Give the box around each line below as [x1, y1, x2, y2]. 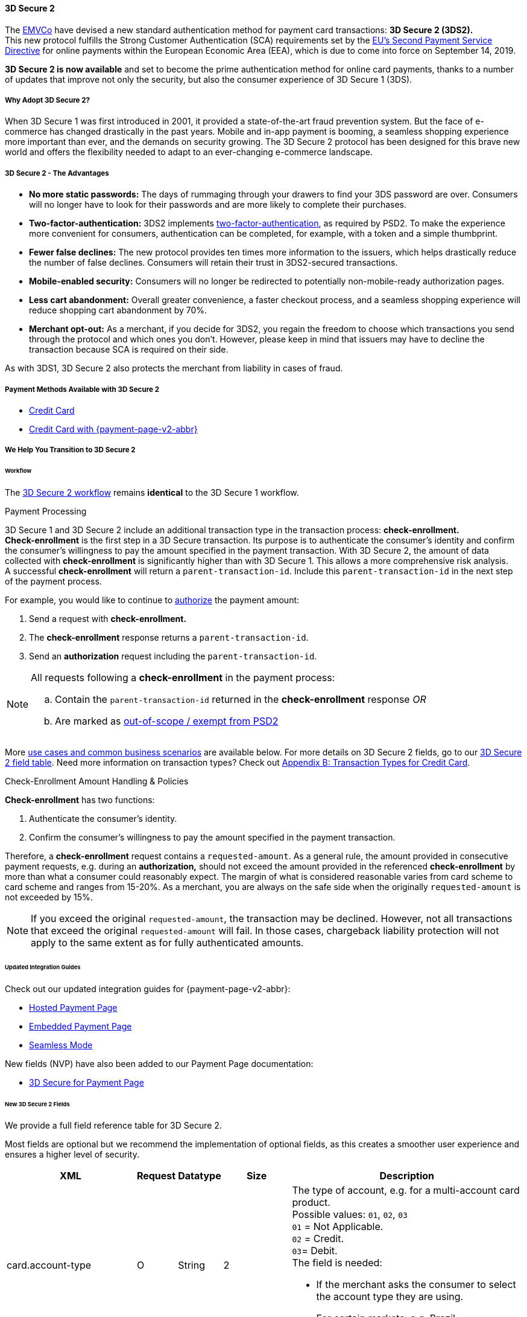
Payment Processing [5, 506, 87, 517]
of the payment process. [5, 576, 102, 587]
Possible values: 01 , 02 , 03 [292, 1208, 408, 1221]
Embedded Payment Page [29, 1021, 132, 1031]
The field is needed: [292, 1257, 382, 1269]
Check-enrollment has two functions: [5, 795, 155, 806]
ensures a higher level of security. [5, 1149, 139, 1160]
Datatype [178, 1170, 221, 1182]
